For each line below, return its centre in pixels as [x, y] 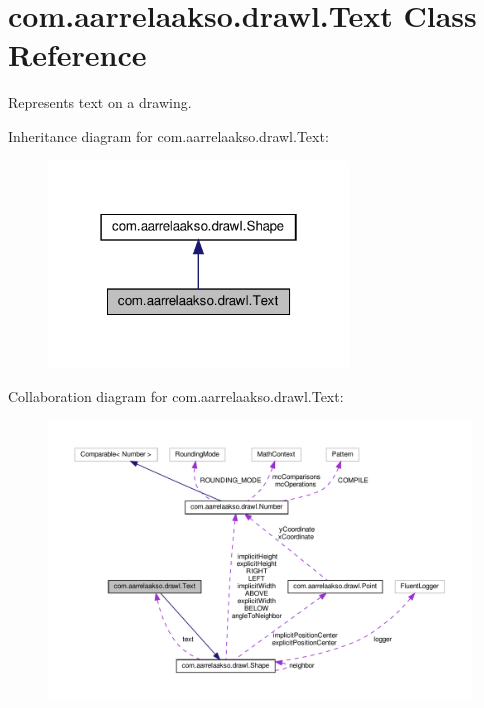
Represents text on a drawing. [100, 102]
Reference [77, 54]
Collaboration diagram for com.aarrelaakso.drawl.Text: [176, 396]
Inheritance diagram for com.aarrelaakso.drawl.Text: [168, 135]
